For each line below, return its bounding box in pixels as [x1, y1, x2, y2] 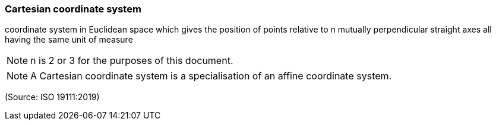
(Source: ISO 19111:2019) [5, 92, 100, 102]
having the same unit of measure [5, 34, 133, 45]
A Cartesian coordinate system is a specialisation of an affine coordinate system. [30, 70, 392, 82]
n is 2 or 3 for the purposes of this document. [30, 55, 233, 67]
